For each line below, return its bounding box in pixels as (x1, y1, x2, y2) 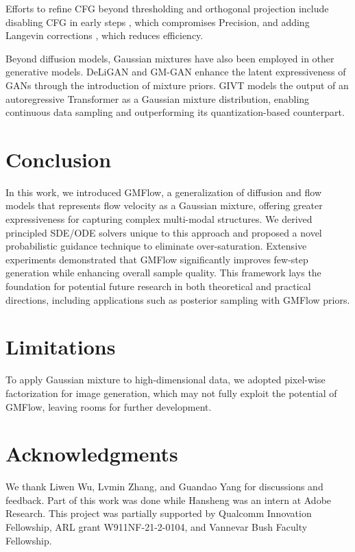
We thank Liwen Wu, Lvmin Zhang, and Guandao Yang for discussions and (5, 479, 323, 494)
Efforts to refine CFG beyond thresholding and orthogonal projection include (5, 1, 329, 15)
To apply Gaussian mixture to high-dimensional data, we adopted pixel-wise (5, 372, 326, 387)
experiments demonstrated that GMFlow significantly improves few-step (5, 252, 308, 266)
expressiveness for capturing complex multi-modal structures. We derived (5, 212, 313, 226)
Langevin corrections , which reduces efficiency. (5, 28, 204, 43)
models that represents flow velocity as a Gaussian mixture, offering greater (5, 198, 323, 213)
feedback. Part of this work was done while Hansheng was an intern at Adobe (5, 492, 332, 507)
